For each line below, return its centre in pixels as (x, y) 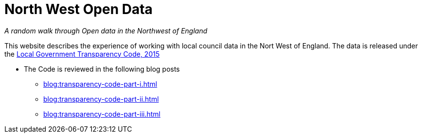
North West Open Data (79, 9)
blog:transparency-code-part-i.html (100, 84)
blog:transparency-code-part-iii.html (102, 114)
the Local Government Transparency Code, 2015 (82, 54)
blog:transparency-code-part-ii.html (101, 99)
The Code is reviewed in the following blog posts (102, 69)
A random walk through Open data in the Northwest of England (106, 30)
